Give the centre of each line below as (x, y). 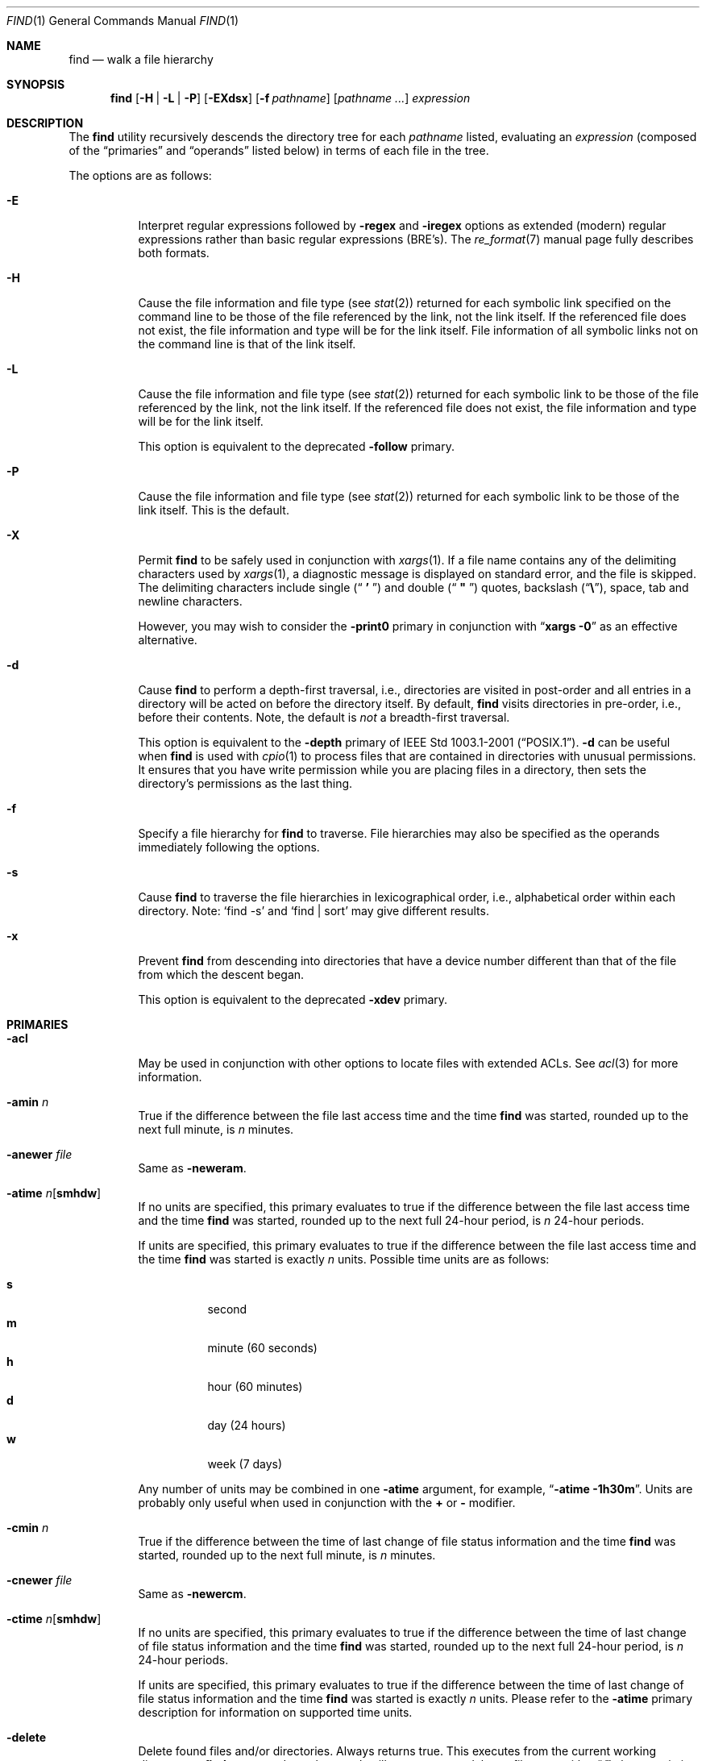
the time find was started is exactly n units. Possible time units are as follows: (344, 1259)
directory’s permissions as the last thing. (245, 783)
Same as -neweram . (192, 1168)
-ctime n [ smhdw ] (54, 1619)
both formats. (174, 253)
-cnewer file (39, 1580)
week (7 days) (245, 1464)
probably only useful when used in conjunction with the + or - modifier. (327, 1503)
